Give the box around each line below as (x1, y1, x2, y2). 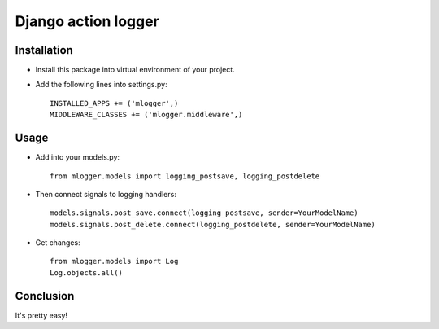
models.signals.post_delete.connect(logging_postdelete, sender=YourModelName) (50, 220, 376, 229)
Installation (15, 43, 73, 57)
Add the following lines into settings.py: (35, 80, 167, 90)
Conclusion (15, 289, 75, 303)
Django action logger (15, 12, 160, 30)
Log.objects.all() (50, 268, 124, 277)
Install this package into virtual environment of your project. (35, 65, 235, 75)
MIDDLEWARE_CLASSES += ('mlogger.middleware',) (50, 110, 243, 120)
